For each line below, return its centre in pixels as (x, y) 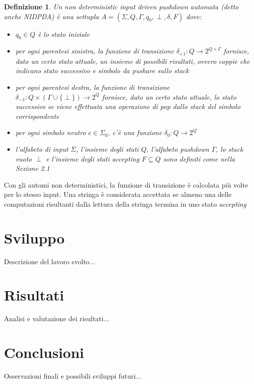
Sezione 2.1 (33, 168)
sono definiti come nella (199, 158)
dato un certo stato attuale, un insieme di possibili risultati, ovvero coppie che (133, 61)
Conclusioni (44, 352)
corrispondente (37, 116)
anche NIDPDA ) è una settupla (52, 16)
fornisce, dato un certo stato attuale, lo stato (169, 96)
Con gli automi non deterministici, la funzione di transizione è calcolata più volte (126, 184)
